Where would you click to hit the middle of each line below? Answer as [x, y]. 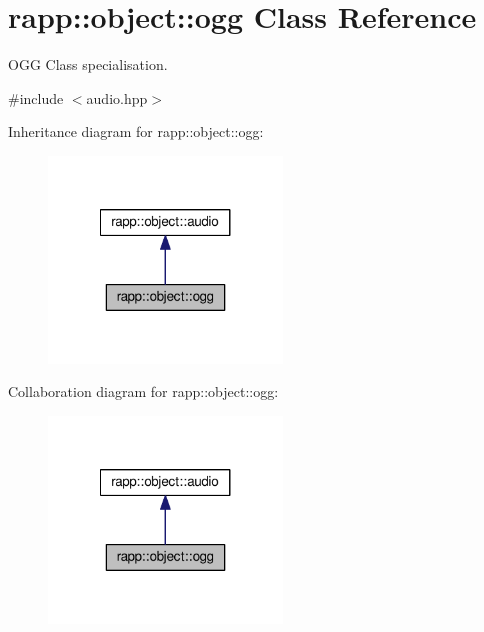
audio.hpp [117, 97]
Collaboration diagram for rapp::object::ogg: [143, 391]
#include [36, 97]
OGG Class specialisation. [88, 64]
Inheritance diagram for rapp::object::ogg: [136, 131]
